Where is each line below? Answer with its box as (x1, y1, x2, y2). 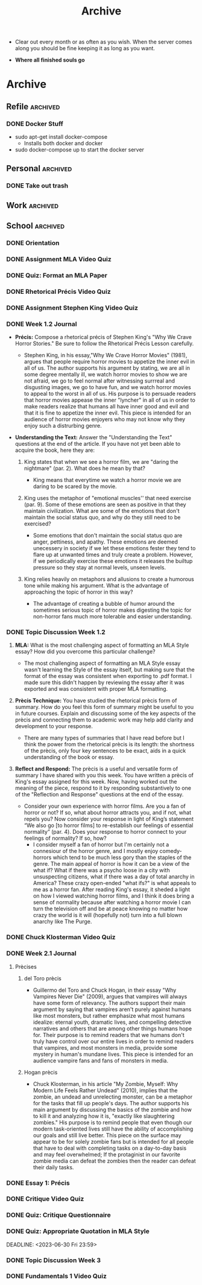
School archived (6, 221, 65, 231)
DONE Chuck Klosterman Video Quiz (6, 933, 116, 942)
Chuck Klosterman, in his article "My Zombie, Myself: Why (33, 1080, 178, 1087)
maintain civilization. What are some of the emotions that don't (24, 507, 180, 515)
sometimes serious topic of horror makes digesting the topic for (33, 606, 192, 614)
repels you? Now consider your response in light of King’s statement (24, 816, 194, 823)
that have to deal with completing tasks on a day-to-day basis (33, 1144, 187, 1152)
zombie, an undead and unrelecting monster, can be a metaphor (33, 1093, 193, 1100)
